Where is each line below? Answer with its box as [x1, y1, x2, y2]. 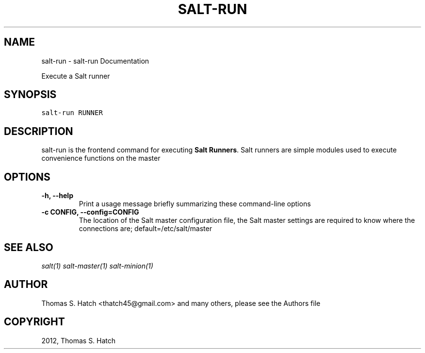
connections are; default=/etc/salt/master [79, 224, 212, 233]
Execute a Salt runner [41, 71, 110, 80]
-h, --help [41, 191, 73, 200]
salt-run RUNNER [41, 109, 103, 117]
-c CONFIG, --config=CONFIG [41, 208, 139, 217]
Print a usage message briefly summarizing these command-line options [79, 200, 311, 208]
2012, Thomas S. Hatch [41, 336, 116, 345]
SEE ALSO [4, 241, 53, 253]
